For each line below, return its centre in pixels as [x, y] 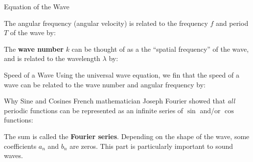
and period [232, 23]
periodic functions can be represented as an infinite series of [94, 110]
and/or [210, 110]
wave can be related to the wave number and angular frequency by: [105, 84]
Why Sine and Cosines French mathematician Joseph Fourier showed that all [120, 101]
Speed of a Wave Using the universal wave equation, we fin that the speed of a [122, 74]
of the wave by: [33, 32]
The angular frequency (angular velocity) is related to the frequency [106, 23]
